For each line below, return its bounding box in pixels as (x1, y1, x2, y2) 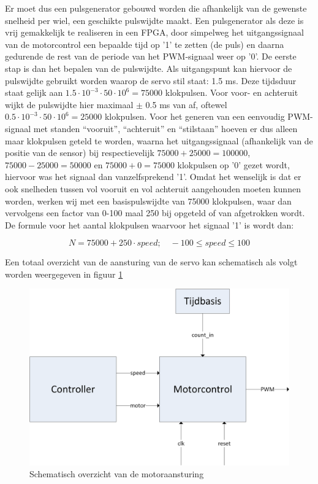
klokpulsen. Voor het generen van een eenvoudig (104, 110, 285, 123)
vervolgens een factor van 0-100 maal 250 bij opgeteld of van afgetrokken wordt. (5, 206, 305, 219)
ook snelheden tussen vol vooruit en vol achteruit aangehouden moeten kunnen (5, 182, 301, 195)
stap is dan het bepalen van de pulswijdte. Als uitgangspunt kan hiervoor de (5, 61, 292, 74)
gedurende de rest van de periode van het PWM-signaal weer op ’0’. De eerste (5, 50, 297, 63)
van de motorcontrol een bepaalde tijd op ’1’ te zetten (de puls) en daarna (5, 37, 284, 50)
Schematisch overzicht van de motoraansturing (29, 467, 204, 480)
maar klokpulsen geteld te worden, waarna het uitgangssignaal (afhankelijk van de (5, 134, 313, 147)
